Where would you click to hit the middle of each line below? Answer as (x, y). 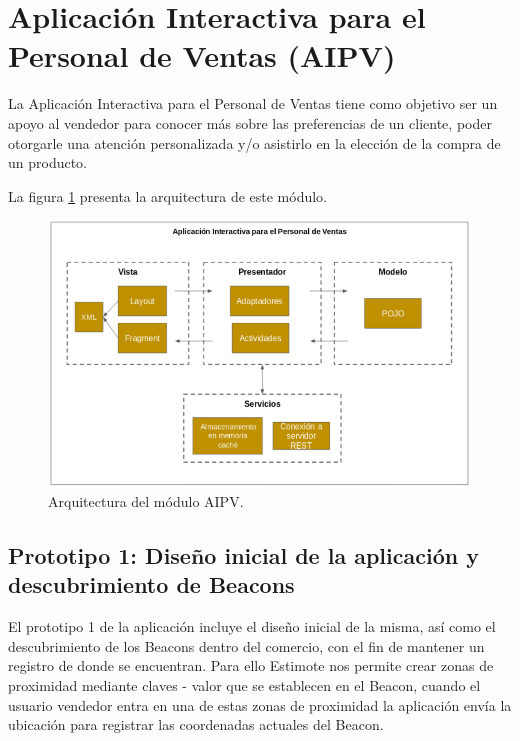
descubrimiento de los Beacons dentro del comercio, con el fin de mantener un (246, 645)
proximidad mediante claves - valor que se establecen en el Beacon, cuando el (244, 685)
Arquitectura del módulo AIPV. (146, 501)
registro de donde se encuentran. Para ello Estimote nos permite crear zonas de (251, 665)
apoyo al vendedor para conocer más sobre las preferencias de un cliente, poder (250, 122)
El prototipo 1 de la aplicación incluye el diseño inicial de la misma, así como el (252, 626)
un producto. (48, 162)
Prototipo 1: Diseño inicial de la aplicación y (243, 555)
